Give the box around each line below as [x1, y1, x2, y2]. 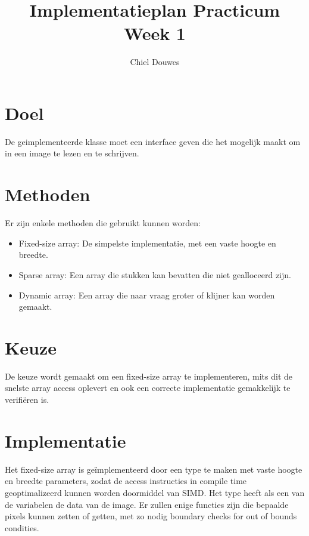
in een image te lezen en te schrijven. [5, 147, 139, 159]
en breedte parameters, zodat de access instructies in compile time [5, 475, 247, 487]
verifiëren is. [5, 393, 49, 406]
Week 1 [124, 21, 186, 45]
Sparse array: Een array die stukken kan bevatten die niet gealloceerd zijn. [18, 268, 291, 281]
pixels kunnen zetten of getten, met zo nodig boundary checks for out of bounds [5, 510, 297, 522]
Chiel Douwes [130, 56, 180, 68]
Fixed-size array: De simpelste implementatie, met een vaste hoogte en [18, 236, 276, 249]
